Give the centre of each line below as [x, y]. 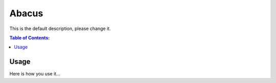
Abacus [26, 13]
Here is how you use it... [35, 74]
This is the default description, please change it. [60, 29]
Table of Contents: [30, 38]
